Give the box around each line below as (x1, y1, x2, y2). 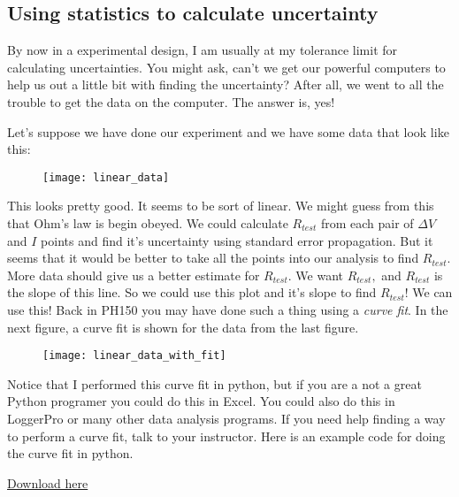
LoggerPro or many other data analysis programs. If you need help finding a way (7, 409, 446, 428)
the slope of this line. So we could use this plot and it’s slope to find (7, 283, 377, 302)
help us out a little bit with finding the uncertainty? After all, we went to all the (7, 75, 444, 94)
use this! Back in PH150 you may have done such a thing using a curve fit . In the (7, 300, 448, 318)
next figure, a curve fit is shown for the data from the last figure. (7, 317, 359, 336)
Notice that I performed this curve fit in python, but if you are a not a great (7, 374, 422, 393)
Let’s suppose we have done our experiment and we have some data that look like (7, 122, 449, 141)
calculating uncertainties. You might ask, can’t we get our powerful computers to (7, 57, 446, 76)
